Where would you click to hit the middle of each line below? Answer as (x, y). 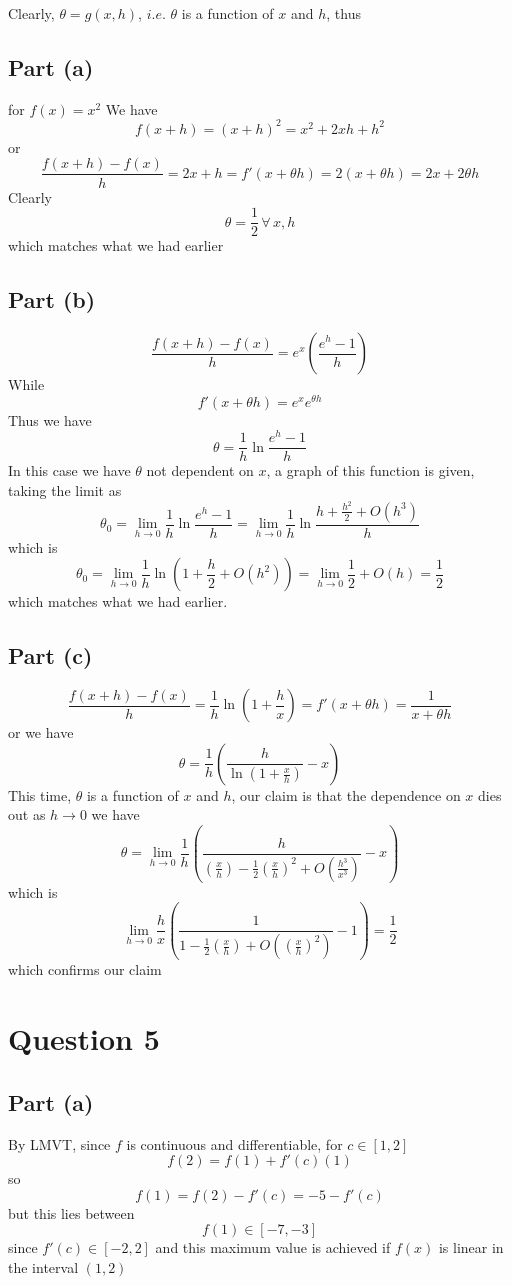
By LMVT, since (59, 1143)
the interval (43, 1266)
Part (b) (52, 299)
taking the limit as (65, 490)
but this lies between (71, 1212)
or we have (41, 732)
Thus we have (50, 419)
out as (27, 814)
